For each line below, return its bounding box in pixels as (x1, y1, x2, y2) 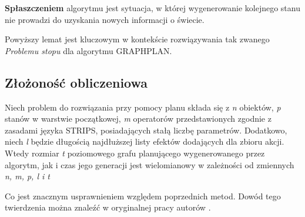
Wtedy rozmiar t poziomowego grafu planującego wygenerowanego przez (5, 146, 265, 159)
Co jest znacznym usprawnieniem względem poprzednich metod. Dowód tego (5, 189, 281, 202)
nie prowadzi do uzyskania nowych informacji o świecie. (5, 13, 205, 25)
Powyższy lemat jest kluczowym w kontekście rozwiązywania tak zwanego (5, 33, 270, 45)
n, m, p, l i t (5, 170, 50, 182)
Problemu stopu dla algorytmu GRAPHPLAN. (5, 44, 172, 56)
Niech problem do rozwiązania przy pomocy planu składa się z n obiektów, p (5, 101, 281, 113)
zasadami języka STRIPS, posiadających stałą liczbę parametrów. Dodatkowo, (5, 123, 287, 136)
